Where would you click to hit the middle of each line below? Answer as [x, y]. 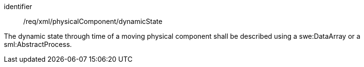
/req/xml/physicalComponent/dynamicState [93, 21]
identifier [18, 6]
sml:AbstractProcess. [38, 44]
